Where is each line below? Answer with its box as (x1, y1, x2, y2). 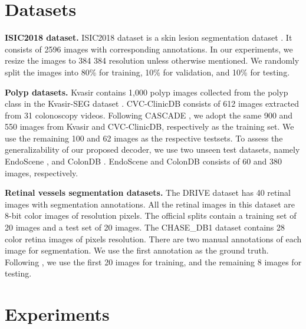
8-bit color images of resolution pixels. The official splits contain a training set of (5, 209, 297, 222)
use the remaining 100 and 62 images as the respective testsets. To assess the (5, 131, 283, 144)
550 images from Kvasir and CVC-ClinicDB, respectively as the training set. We (5, 120, 294, 133)
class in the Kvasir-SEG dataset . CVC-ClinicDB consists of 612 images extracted (5, 97, 300, 110)
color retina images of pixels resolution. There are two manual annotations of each (5, 232, 302, 245)
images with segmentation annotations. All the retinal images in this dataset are (5, 198, 295, 210)
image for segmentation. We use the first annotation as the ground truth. (5, 244, 269, 256)
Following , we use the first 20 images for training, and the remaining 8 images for (5, 255, 302, 268)
